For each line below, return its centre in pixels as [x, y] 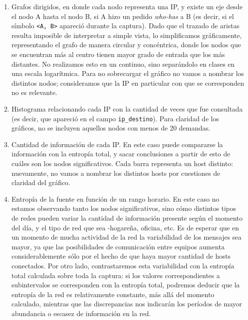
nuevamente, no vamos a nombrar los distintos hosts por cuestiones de [116, 173]
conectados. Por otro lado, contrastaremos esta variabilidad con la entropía [123, 265]
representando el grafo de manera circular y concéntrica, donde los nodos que [126, 45]
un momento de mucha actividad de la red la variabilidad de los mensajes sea [126, 237]
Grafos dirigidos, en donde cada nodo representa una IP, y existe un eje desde [127, 6]
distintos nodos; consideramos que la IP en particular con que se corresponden [128, 83]
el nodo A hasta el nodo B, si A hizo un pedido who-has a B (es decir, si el [123, 16]
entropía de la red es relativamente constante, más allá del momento [113, 294]
